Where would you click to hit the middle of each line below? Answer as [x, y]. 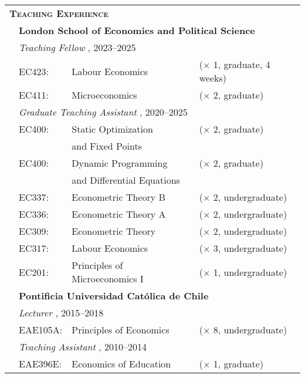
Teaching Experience [59, 13]
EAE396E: [40, 364]
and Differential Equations [126, 180]
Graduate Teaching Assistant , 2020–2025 [103, 112]
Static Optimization [112, 129]
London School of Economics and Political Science [137, 30]
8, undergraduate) [250, 330]
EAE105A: [41, 330]
